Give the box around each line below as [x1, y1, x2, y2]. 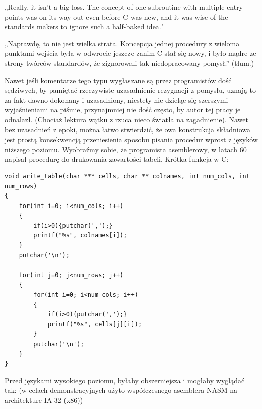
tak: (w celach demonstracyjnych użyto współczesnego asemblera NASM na [5, 385, 237, 395]
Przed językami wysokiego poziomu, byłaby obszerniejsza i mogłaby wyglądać [5, 375, 245, 385]
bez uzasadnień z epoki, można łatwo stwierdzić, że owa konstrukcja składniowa [5, 124, 251, 134]
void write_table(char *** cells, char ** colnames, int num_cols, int [5, 172, 250, 180]
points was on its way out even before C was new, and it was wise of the [5, 11, 228, 22]
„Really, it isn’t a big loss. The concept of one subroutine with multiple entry [5, 2, 243, 12]
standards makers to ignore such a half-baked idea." [5, 21, 164, 32]
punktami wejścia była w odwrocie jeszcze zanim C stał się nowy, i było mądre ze [5, 48, 256, 58]
